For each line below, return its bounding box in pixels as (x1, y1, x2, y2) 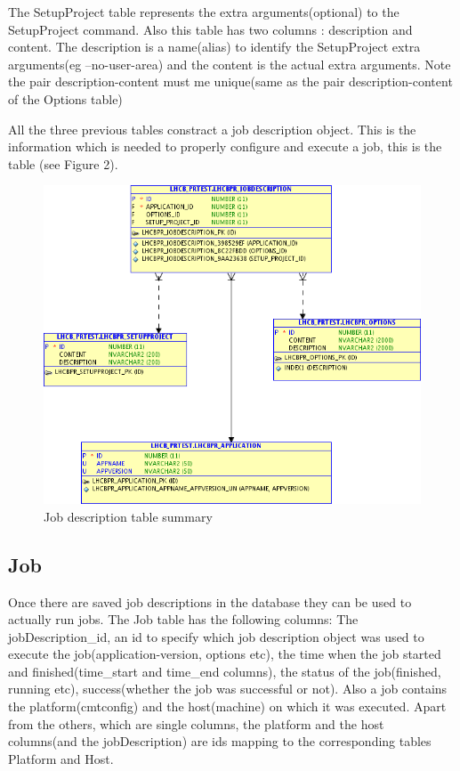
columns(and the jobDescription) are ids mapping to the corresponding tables (8, 732, 432, 751)
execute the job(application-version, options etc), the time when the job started (8, 645, 441, 663)
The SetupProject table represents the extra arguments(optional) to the (8, 3, 399, 20)
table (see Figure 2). (8, 154, 118, 173)
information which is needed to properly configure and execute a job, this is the (8, 137, 442, 156)
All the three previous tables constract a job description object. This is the (8, 119, 416, 138)
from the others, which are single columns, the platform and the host (8, 714, 384, 733)
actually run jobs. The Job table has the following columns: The (8, 610, 359, 629)
